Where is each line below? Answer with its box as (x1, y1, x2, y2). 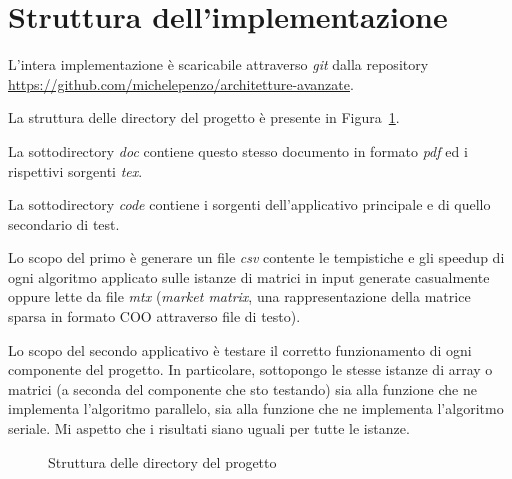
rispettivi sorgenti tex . (8, 160, 143, 181)
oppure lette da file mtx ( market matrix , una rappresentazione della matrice (8, 286, 471, 307)
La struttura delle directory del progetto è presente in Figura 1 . (8, 107, 400, 128)
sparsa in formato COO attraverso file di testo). (8, 306, 301, 327)
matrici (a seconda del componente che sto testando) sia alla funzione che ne (8, 378, 477, 399)
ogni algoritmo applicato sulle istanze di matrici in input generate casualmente (8, 266, 490, 287)
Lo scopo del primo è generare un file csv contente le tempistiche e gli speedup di (8, 247, 505, 268)
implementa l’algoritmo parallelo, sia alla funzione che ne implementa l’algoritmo (8, 398, 504, 419)
